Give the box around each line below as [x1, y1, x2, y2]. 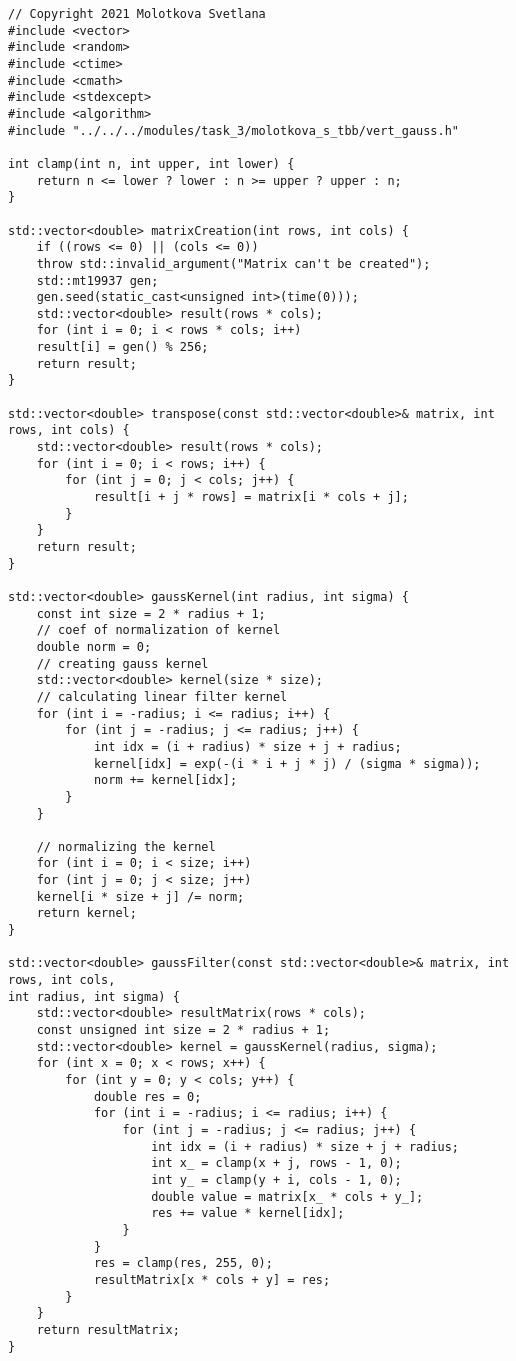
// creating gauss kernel [36, 656, 209, 671]
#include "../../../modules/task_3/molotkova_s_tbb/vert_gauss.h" [8, 123, 460, 138]
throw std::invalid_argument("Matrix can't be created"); [36, 256, 431, 271]
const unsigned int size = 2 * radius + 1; [36, 1023, 331, 1038]
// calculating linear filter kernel [36, 689, 288, 704]
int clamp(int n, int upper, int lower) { [8, 156, 295, 171]
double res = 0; [93, 1089, 202, 1104]
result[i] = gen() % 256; [36, 340, 209, 355]
